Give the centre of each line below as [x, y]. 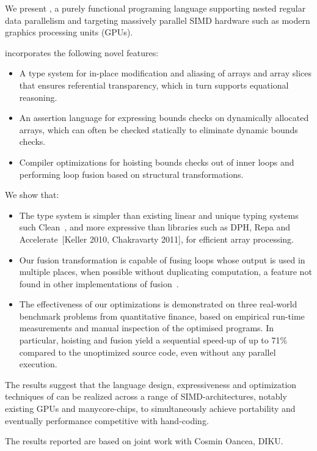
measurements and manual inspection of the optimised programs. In [147, 328]
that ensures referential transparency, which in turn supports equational [154, 85]
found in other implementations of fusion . [99, 283]
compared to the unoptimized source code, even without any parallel [148, 352]
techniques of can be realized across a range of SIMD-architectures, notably [146, 396]
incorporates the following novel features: [82, 52]
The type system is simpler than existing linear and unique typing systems [159, 215]
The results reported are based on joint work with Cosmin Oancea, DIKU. [144, 441]
